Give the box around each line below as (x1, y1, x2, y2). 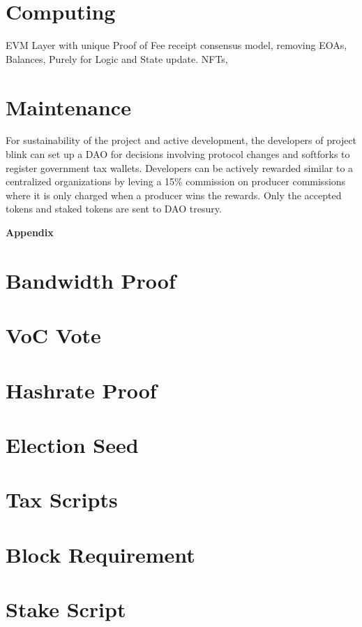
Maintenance (6, 92, 131, 121)
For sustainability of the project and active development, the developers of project (6, 133, 357, 147)
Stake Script (6, 595, 126, 624)
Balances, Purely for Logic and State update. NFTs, (6, 51, 228, 66)
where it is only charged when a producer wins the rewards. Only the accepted (6, 187, 342, 202)
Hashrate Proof (6, 375, 157, 404)
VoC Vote (6, 321, 101, 349)
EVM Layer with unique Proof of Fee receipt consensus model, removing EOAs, (6, 38, 347, 52)
